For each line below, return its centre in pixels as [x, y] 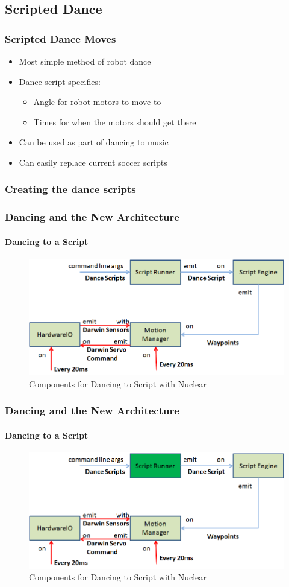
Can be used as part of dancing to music [94, 142]
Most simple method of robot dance [85, 61]
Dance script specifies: [60, 81]
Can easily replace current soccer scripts [93, 162]
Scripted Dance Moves [61, 38]
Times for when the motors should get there [115, 122]
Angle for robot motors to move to [97, 102]
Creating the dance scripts [70, 189]
